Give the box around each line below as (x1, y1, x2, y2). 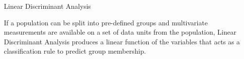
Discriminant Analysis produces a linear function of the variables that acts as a (4, 36, 240, 46)
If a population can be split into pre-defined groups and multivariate (4, 17, 208, 27)
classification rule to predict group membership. (4, 46, 146, 56)
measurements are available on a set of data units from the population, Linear (4, 27, 237, 37)
